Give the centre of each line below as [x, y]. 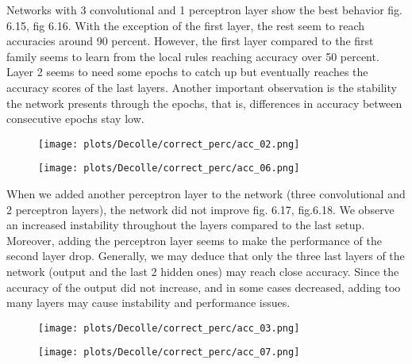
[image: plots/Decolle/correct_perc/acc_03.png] [169, 328]
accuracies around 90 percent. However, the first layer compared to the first [190, 41]
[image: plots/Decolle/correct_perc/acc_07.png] [169, 353]
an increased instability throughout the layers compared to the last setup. [186, 225]
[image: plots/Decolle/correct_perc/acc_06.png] [169, 169]
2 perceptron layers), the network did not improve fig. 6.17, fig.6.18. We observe [200, 209]
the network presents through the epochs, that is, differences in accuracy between [204, 103]
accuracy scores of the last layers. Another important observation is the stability [202, 87]
